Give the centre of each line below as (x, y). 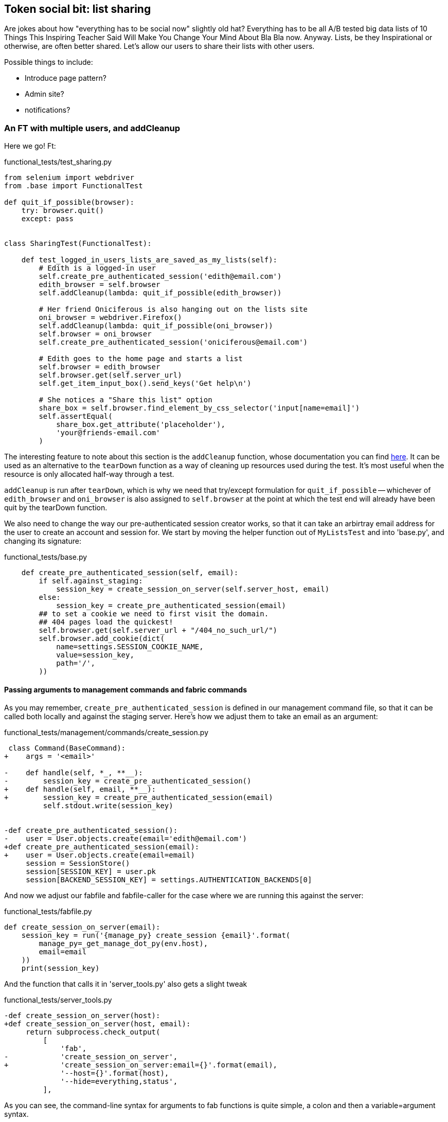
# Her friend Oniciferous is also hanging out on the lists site (173, 309)
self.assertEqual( (76, 416)
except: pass (47, 219)
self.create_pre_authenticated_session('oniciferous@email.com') (173, 342)
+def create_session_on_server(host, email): (97, 1024)
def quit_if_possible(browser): (69, 202)
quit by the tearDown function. (56, 508)
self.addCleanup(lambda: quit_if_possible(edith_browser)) (160, 293)
